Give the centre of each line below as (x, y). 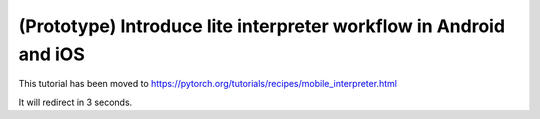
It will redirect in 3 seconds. (75, 102)
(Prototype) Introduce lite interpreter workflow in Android (261, 26)
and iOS (51, 54)
